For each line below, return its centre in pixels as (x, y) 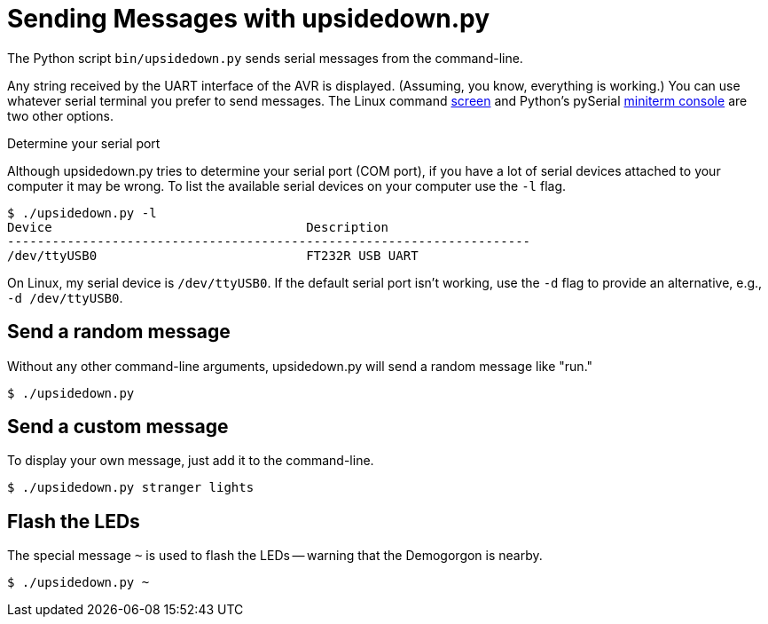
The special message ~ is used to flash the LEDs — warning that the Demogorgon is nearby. (275, 556)
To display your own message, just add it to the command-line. (191, 461)
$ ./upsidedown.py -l (82, 213)
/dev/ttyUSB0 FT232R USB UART (213, 255)
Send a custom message (118, 427)
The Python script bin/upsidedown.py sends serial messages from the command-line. (265, 58)
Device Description (198, 227)
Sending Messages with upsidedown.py (248, 19)
